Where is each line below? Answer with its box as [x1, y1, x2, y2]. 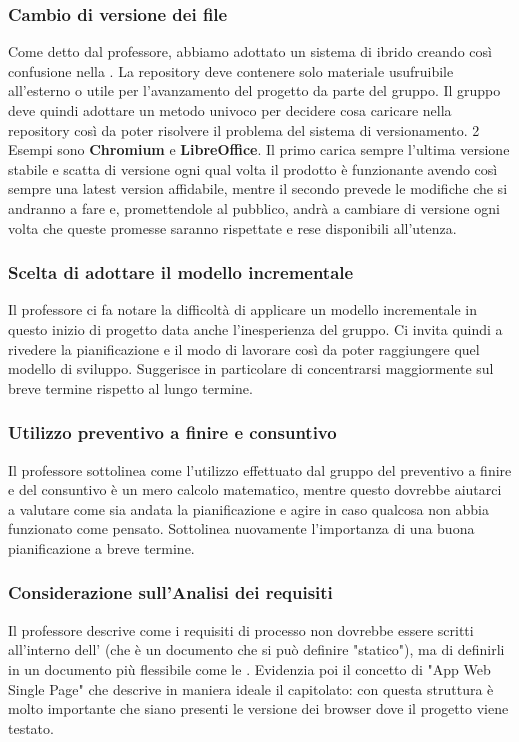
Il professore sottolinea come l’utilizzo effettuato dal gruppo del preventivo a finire [8, 459, 512, 480]
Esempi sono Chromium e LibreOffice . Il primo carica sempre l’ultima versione [8, 139, 510, 160]
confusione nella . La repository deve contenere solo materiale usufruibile [8, 60, 454, 81]
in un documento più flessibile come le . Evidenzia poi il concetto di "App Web [8, 658, 491, 679]
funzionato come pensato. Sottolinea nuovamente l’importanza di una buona [8, 518, 475, 539]
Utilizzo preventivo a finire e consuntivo [8, 420, 337, 445]
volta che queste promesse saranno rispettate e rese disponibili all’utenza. [8, 217, 457, 238]
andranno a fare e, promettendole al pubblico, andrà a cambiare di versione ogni [8, 197, 500, 218]
